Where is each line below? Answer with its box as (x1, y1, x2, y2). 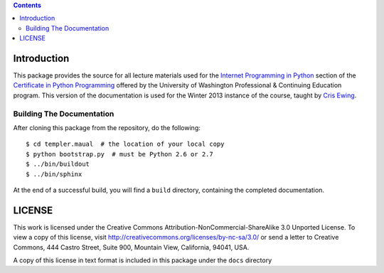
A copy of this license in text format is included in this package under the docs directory (13, 256, 272, 264)
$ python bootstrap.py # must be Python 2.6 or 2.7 (26, 150, 213, 158)
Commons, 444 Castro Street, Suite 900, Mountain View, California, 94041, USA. (13, 242, 250, 252)
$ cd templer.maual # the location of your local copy (26, 140, 225, 149)
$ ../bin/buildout (26, 160, 90, 168)
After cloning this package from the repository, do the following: (13, 124, 201, 132)
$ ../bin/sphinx (26, 170, 82, 178)
